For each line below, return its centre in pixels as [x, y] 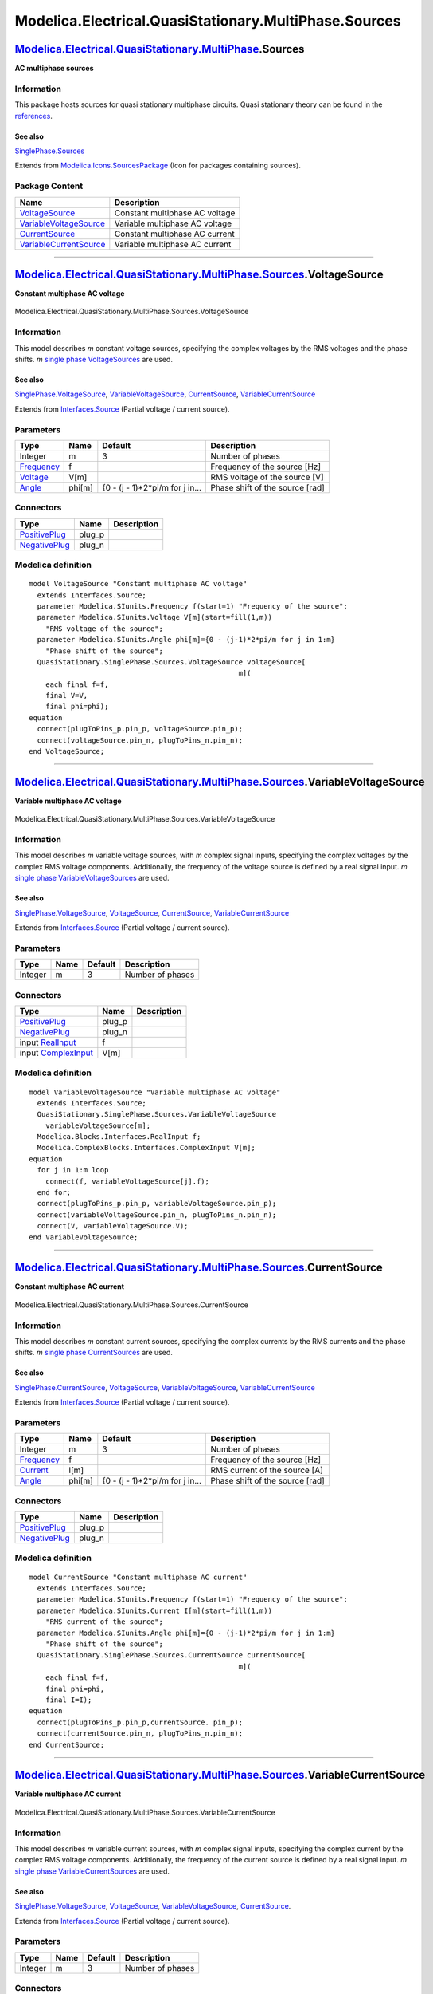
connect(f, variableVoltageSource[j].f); [127, 1181]
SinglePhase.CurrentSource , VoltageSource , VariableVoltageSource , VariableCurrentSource [165, 1387]
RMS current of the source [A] [267, 1470]
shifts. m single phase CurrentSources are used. [94, 1353]
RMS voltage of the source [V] [267, 477]
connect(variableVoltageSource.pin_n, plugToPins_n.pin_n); [157, 1215]
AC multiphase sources [55, 69]
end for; [54, 1193]
